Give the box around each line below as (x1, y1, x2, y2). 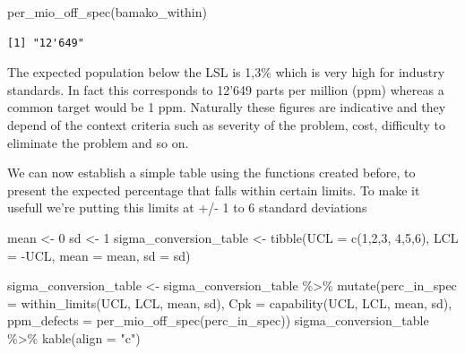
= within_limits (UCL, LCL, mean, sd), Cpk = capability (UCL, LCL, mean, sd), (7, 293, 452, 312)
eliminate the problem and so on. (7, 133, 189, 151)
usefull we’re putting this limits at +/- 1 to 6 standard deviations (7, 198, 367, 217)
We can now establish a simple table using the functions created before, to (7, 163, 416, 182)
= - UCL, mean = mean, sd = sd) (7, 246, 191, 264)
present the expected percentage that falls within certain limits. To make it (7, 180, 420, 199)
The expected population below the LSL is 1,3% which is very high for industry (7, 63, 445, 82)
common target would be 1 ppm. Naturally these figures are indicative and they (7, 98, 446, 117)
